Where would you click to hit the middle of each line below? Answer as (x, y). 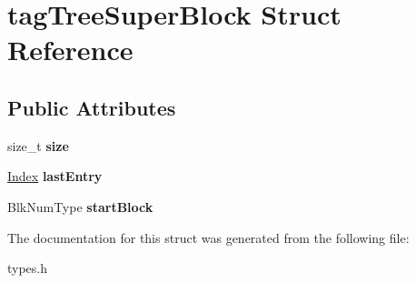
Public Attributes (92, 107)
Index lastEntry (55, 176)
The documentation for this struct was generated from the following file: (208, 237)
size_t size (38, 145)
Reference (70, 50)
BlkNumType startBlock (80, 206)
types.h (28, 268)
